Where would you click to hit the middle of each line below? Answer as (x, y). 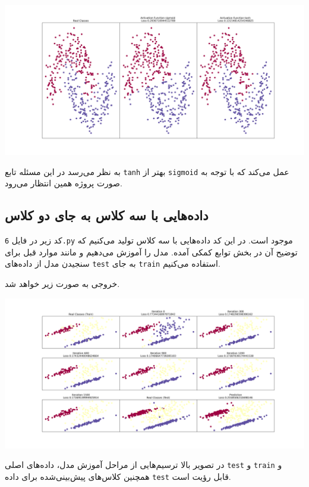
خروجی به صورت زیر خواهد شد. (62, 283)
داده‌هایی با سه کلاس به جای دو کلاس (107, 215)
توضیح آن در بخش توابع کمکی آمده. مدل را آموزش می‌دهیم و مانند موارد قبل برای (151, 252)
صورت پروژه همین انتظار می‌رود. (64, 183)
